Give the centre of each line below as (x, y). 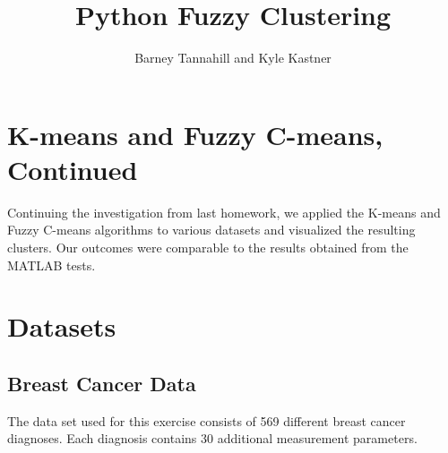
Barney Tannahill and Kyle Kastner (233, 58)
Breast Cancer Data (102, 383)
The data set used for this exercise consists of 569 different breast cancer (207, 420)
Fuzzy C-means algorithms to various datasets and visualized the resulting (211, 230)
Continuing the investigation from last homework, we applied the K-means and (224, 212)
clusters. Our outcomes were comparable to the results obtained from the (208, 248)
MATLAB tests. (52, 265)
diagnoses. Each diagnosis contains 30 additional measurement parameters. (212, 438)
